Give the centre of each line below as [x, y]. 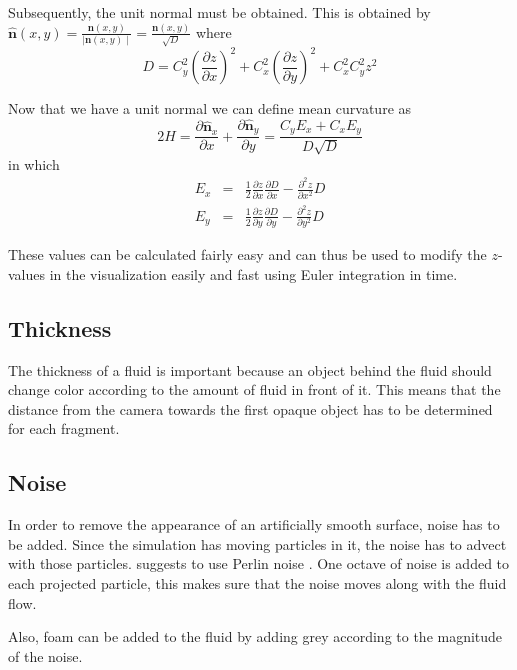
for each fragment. [64, 428]
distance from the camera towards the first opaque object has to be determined [250, 408]
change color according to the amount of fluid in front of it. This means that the [254, 389]
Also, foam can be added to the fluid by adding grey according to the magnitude [255, 636]
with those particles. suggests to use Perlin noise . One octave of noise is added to [259, 563]
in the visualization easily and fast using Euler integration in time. [253, 273]
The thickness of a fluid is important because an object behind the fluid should [250, 369]
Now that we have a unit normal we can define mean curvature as [210, 108]
